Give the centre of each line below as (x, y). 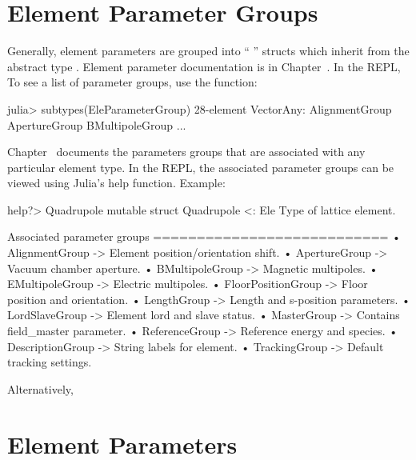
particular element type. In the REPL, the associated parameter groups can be (201, 167)
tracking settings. (50, 362)
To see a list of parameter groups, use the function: (132, 82)
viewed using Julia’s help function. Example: (116, 183)
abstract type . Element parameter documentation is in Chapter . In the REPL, (204, 66)
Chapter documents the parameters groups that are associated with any (186, 152)
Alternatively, (40, 388)
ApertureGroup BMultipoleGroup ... (97, 124)
